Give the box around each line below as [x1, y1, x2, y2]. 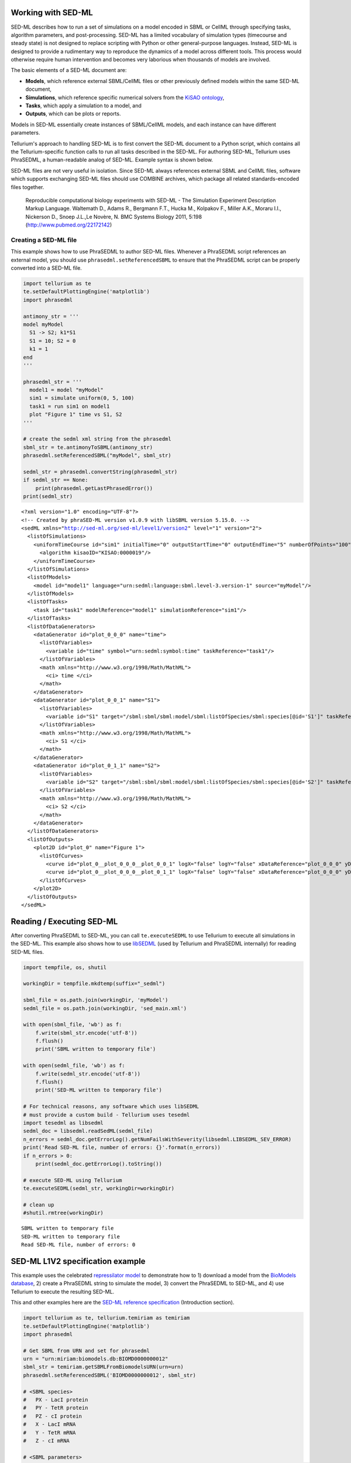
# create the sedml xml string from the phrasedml [23, 436, 172, 442]
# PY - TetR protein [23, 1404, 88, 1412]
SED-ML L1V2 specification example [11, 1256, 146, 1266]
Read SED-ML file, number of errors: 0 [21, 1241, 136, 1248]
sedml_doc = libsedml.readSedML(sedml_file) [23, 1128, 153, 1135]
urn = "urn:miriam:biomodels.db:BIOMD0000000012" [23, 1355, 168, 1362]
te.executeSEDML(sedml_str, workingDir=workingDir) [23, 1185, 175, 1192]
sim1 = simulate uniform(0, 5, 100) [29, 395, 135, 401]
